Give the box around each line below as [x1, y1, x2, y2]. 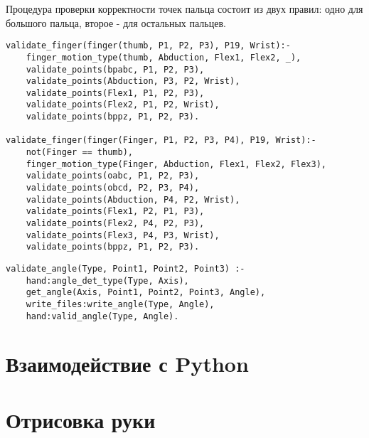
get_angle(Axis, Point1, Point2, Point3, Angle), [26, 287, 266, 298]
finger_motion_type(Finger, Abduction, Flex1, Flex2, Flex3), [26, 159, 327, 169]
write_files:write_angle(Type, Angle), [26, 299, 215, 309]
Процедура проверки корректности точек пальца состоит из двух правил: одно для [6, 1, 363, 16]
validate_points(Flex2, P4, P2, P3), [26, 218, 205, 229]
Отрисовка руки [6, 405, 156, 434]
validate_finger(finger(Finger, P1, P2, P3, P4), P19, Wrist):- [6, 135, 316, 146]
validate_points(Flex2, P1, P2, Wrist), [26, 100, 220, 110]
